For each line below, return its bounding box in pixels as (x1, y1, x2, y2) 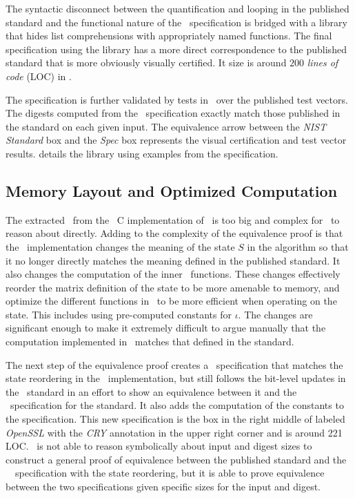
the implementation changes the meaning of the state (6, 239, 235, 253)
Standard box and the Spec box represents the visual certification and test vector (6, 133, 347, 147)
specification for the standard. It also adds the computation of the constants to (10, 398, 344, 412)
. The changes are (238, 307, 313, 321)
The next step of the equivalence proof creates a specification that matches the (6, 357, 343, 372)
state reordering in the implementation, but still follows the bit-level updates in (6, 371, 346, 385)
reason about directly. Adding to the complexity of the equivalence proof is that (6, 226, 343, 240)
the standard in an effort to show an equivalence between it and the (6, 384, 297, 399)
